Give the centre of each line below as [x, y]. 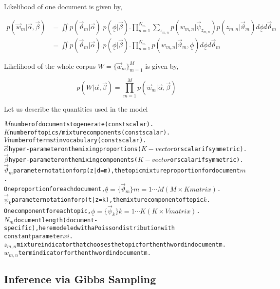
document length [38, 220]
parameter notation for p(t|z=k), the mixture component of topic [107, 200]
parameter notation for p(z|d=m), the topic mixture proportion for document [127, 171]
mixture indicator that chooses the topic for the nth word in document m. [121, 244]
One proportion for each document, [55, 189]
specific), [21, 228]
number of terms [31, 141]
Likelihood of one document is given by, [63, 6]
